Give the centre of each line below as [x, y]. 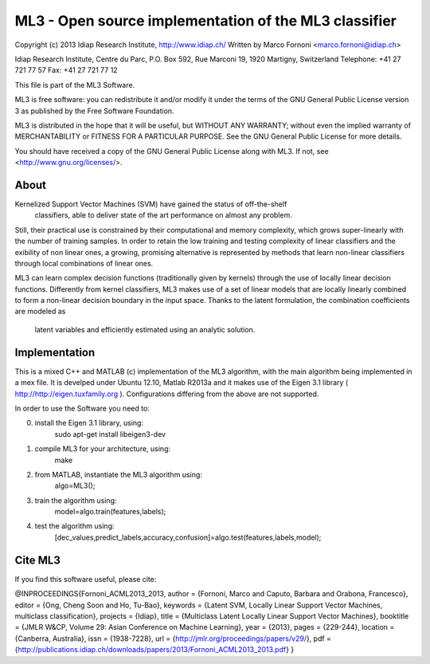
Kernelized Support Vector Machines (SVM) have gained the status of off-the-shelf [151, 204]
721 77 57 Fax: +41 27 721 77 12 [66, 70]
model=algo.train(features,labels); [110, 512]
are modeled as [40, 312]
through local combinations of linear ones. [84, 263]
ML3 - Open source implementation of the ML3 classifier [206, 21]
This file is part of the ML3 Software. [75, 84]
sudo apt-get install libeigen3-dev [110, 434]
